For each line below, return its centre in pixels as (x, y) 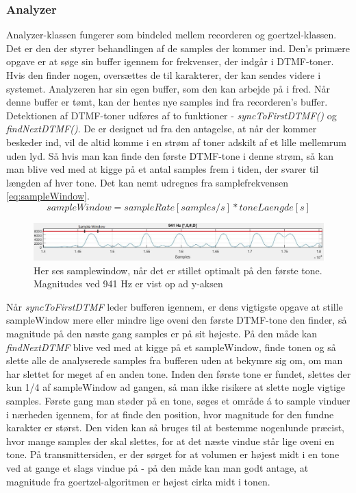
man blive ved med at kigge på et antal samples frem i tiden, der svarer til (163, 169)
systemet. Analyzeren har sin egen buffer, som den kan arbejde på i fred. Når (168, 88)
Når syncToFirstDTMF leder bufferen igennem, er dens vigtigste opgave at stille (175, 306)
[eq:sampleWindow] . (48, 196)
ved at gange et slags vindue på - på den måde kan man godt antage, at (157, 467)
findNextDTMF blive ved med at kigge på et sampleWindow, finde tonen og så (171, 347)
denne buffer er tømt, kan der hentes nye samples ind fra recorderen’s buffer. (167, 102)
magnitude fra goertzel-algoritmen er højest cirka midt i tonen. (138, 481)
